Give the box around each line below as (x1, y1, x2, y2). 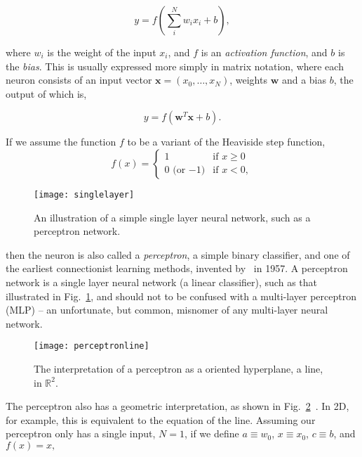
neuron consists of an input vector (6, 72, 152, 87)
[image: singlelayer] (34, 189, 135, 200)
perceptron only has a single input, (6, 426, 156, 441)
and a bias (281, 72, 327, 87)
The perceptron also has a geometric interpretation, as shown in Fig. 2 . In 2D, (6, 399, 349, 413)
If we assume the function (6, 134, 116, 149)
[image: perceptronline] (34, 341, 149, 352)
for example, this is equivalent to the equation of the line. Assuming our (6, 412, 316, 427)
